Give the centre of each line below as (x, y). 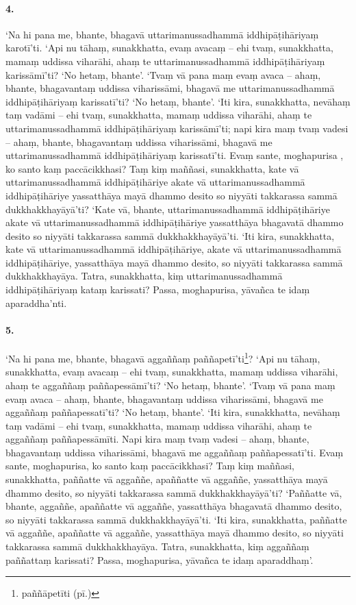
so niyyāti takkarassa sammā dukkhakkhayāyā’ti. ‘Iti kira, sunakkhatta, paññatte (176, 519)
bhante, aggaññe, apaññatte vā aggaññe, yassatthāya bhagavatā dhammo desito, (174, 506)
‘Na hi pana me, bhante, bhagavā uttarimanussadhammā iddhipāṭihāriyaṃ (162, 34)
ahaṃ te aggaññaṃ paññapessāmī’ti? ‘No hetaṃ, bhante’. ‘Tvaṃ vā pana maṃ (170, 385)
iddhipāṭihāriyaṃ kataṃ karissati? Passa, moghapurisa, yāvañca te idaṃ (158, 289)
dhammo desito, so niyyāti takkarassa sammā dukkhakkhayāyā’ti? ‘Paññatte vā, (174, 492)
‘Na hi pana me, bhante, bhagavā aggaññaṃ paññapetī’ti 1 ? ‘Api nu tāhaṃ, (163, 357)
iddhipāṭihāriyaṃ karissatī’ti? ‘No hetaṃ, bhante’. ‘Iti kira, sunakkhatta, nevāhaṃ (178, 101)
